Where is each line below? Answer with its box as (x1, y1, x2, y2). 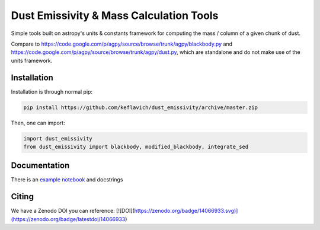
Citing (11, 191, 34, 202)
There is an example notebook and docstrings (11, 176, 123, 183)
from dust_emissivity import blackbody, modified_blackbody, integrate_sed (23, 143, 249, 150)
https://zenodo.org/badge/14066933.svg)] (134, 207, 238, 215)
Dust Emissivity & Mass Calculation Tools (11, 9, 219, 22)
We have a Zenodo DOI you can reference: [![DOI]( (11, 207, 135, 215)
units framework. (11, 57, 53, 64)
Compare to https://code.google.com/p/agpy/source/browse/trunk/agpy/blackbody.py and (11, 40, 233, 47)
